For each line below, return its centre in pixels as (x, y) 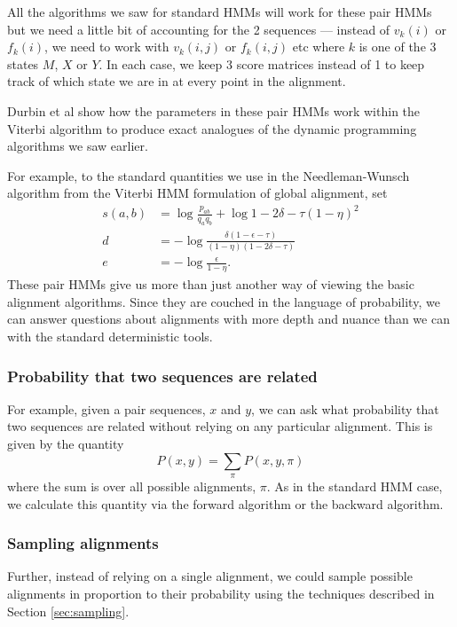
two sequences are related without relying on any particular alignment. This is (220, 426)
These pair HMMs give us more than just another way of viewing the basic (211, 284)
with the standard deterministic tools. (110, 337)
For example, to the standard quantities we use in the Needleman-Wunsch (209, 175)
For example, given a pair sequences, (106, 408)
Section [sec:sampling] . (68, 611)
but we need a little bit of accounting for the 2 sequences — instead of (199, 29)
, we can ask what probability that (345, 408)
